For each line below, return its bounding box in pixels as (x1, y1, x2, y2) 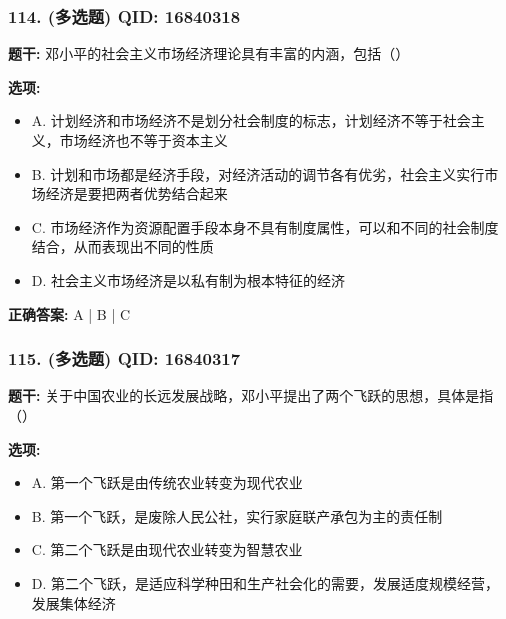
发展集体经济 (31, 592, 116, 613)
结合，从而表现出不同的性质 (31, 236, 214, 257)
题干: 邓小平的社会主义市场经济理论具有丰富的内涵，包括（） (8, 43, 410, 64)
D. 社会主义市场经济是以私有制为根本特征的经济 (31, 269, 346, 290)
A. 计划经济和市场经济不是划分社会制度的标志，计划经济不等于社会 (31, 110, 471, 131)
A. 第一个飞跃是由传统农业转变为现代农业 (31, 472, 303, 493)
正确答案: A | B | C (8, 303, 131, 324)
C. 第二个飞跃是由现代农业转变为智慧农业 (31, 539, 303, 560)
